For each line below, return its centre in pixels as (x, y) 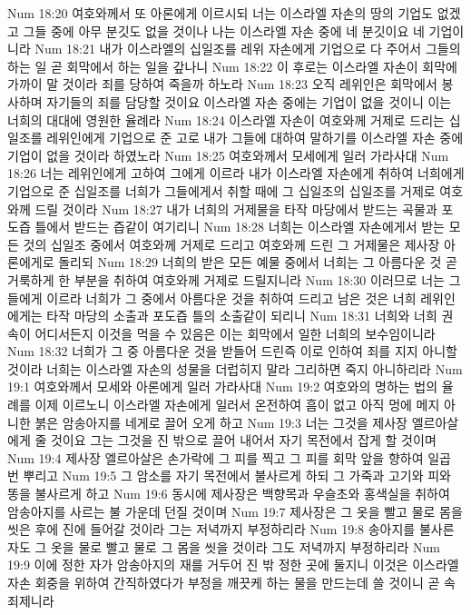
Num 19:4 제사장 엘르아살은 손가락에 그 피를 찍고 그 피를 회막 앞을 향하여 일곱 (229, 457)
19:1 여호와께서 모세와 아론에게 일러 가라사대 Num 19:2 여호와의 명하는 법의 (223, 387)
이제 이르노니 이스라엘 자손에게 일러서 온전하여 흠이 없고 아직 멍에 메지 (237, 405)
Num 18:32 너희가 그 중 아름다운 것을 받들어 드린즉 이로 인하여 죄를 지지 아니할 (232, 351)
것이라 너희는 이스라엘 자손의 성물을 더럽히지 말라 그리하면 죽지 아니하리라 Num (235, 368)
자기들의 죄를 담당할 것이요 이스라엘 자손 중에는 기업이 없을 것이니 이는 (249, 101)
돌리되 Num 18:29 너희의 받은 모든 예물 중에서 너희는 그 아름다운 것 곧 (258, 262)
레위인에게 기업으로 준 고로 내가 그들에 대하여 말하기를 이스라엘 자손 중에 (255, 138)
